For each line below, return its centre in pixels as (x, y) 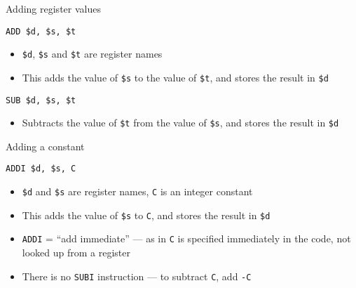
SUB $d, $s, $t (41, 100)
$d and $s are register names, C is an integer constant (137, 191)
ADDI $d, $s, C (41, 169)
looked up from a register (76, 253)
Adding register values (53, 8)
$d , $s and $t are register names (92, 54)
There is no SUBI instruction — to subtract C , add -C (137, 276)
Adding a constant (45, 146)
